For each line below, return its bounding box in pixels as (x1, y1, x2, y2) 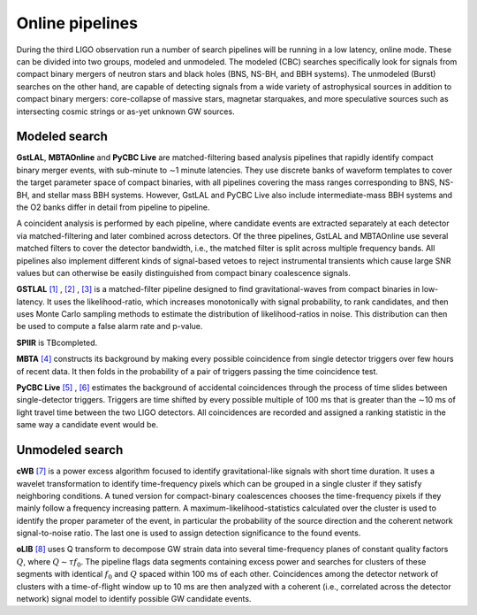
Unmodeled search (16, 442, 124, 457)
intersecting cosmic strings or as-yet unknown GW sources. (16, 106, 235, 117)
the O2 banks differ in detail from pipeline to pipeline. (16, 202, 210, 212)
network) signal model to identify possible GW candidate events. (16, 594, 252, 604)
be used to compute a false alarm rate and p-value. (16, 321, 203, 332)
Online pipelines (16, 13, 139, 33)
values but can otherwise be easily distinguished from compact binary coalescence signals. (16, 267, 351, 278)
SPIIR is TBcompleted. (16, 337, 98, 348)
